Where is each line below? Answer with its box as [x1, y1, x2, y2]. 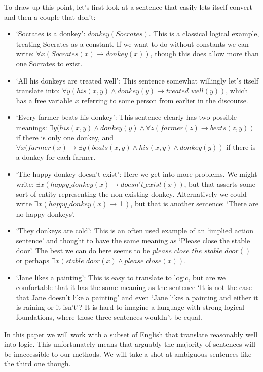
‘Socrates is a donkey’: [16, 28, 86, 39]
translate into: [16, 85, 60, 96]
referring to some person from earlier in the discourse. [81, 95, 248, 105]
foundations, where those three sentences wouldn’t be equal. [16, 312, 202, 322]
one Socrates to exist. [16, 58, 83, 68]
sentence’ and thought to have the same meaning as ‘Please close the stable [16, 235, 250, 245]
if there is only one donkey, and [16, 132, 114, 142]
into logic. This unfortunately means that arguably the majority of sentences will [4, 339, 255, 349]
